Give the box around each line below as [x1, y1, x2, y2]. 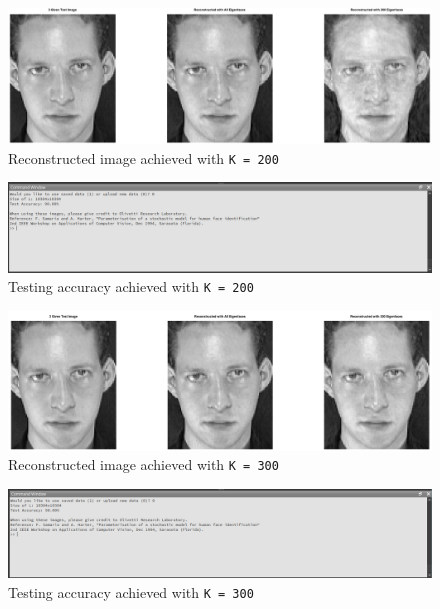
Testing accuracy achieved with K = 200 [8, 276, 254, 297]
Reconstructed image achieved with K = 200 [8, 147, 279, 168]
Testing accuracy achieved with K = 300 [8, 581, 254, 602]
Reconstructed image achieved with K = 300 [8, 454, 279, 475]
